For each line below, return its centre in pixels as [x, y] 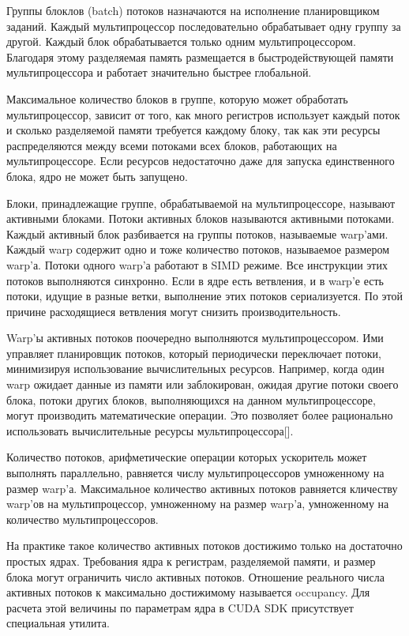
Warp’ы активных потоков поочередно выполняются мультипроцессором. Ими [195, 338]
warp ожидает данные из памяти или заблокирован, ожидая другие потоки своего [203, 384]
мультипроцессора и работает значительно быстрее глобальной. [159, 72]
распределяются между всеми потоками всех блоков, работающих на [172, 145]
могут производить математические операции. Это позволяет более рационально [200, 415]
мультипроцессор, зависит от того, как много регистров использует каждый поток [203, 114]
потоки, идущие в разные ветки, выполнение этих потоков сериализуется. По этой [204, 296]
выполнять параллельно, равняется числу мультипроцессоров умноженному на [195, 473]
